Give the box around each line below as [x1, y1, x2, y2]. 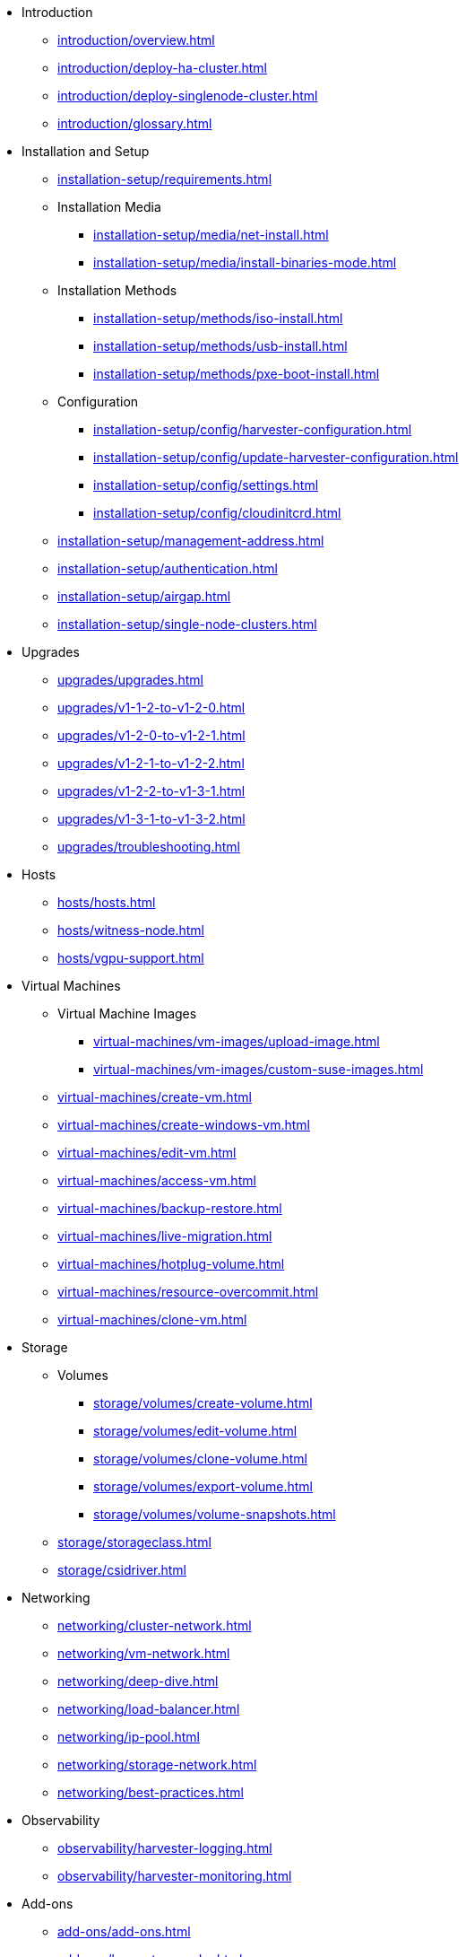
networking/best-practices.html [57, 1785, 244, 1800]
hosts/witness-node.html [57, 922, 204, 938]
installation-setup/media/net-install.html [93, 227, 329, 242]
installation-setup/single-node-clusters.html [57, 616, 317, 632]
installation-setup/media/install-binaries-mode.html [93, 255, 397, 270]
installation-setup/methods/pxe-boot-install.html [93, 366, 380, 381]
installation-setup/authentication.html [57, 561, 278, 576]
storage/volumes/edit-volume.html [93, 1423, 298, 1438]
